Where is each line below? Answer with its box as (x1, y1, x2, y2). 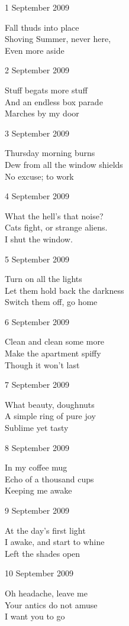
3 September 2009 (5, 127, 69, 139)
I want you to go (5, 610, 65, 622)
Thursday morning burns (5, 147, 95, 159)
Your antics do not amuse (5, 598, 98, 611)
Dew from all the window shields (5, 158, 123, 170)
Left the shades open (5, 547, 80, 559)
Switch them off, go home (5, 296, 98, 308)
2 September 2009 (5, 64, 69, 76)
